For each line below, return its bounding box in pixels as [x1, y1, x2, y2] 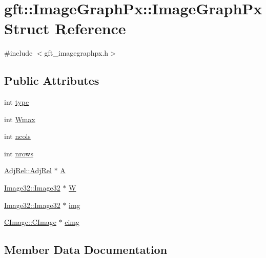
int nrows [4, 148, 33, 158]
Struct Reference [4, 18, 126, 39]
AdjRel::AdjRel [4, 165, 52, 176]
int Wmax [4, 113, 35, 124]
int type [4, 97, 29, 107]
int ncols [4, 131, 31, 142]
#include [4, 48, 33, 58]
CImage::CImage [4, 217, 56, 227]
